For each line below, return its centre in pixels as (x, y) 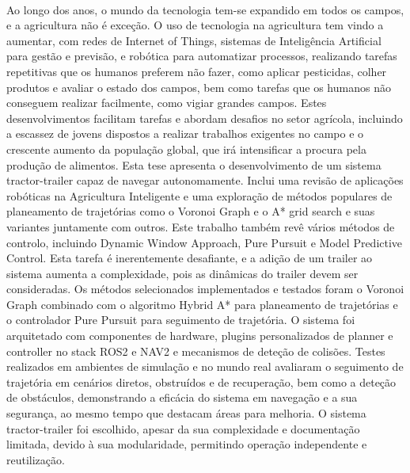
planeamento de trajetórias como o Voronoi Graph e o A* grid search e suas (191, 211)
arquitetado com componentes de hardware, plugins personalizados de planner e (200, 336)
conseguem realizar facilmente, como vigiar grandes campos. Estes (167, 103)
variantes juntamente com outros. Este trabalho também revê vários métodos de (201, 226)
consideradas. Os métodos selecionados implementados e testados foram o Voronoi (205, 289)
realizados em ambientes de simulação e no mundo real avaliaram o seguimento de (205, 366)
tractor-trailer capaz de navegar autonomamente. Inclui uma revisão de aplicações (205, 180)
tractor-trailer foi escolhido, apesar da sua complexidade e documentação (183, 428)
